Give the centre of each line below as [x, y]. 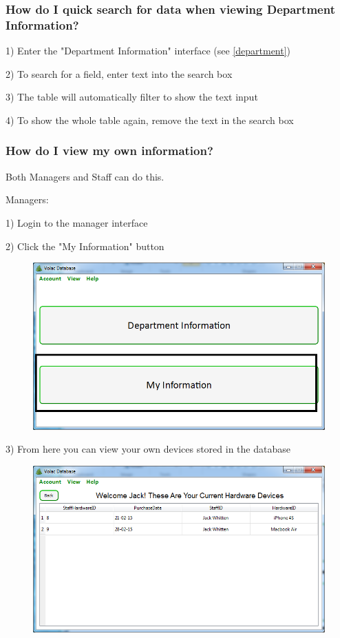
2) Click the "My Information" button [85, 246]
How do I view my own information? [109, 151]
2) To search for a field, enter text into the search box [119, 73]
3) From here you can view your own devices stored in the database [148, 449]
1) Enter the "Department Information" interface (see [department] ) [148, 51]
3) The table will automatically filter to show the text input [132, 97]
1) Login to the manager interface [77, 222]
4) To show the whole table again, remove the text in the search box [150, 120]
